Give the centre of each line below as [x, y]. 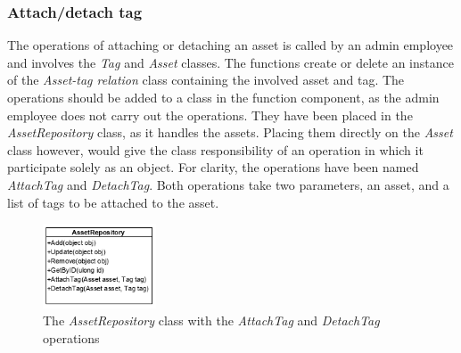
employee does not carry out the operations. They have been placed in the [210, 115]
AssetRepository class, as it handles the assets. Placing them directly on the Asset [230, 132]
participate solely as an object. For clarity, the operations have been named [213, 167]
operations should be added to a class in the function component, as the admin [223, 97]
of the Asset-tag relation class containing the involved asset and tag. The [206, 80]
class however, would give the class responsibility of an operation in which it [215, 149]
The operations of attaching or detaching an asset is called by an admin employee [230, 45]
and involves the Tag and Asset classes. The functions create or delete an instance [230, 62]
